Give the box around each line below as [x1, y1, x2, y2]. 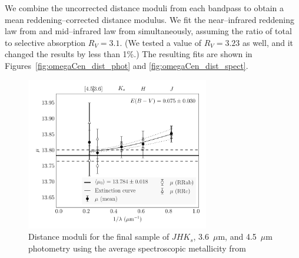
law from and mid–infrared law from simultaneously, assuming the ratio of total [5, 25, 292, 37]
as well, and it [242, 36, 294, 48]
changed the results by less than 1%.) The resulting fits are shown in [5, 48, 253, 60]
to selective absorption [5, 36, 86, 48]
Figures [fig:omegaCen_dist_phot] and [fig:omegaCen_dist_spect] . [5, 59, 248, 71]
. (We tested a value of [119, 36, 201, 48]
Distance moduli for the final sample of [28, 230, 170, 243]
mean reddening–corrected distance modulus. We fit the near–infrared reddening [5, 13, 295, 25]
